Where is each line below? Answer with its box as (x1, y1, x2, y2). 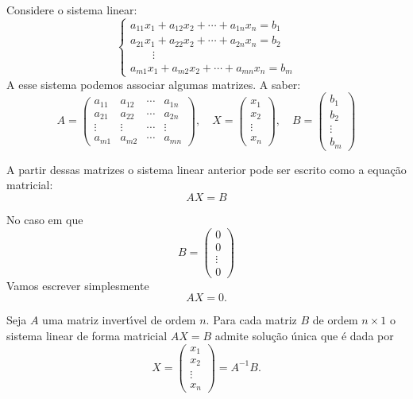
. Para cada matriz (206, 312, 297, 328)
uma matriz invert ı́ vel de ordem (42, 312, 196, 328)
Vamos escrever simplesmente (6, 277, 149, 293)
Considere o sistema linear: (6, 2, 137, 17)
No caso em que (6, 211, 83, 227)
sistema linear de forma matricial (6, 327, 168, 343)
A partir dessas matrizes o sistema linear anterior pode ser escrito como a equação (6, 161, 407, 177)
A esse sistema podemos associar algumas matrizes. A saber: (6, 76, 301, 92)
